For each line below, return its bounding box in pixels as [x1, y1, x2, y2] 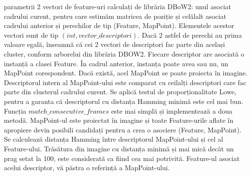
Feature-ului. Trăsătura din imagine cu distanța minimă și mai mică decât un [4, 143, 234, 153]
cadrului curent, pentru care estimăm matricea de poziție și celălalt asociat [4, 11, 226, 21]
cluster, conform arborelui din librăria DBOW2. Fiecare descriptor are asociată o [4, 48, 244, 59]
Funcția [4, 105, 27, 116]
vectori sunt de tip [4, 29, 59, 40]
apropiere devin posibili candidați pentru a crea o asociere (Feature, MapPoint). [4, 124, 242, 134]
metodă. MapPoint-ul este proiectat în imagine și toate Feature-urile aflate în [4, 115, 234, 125]
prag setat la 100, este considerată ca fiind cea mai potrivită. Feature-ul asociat [4, 153, 240, 163]
